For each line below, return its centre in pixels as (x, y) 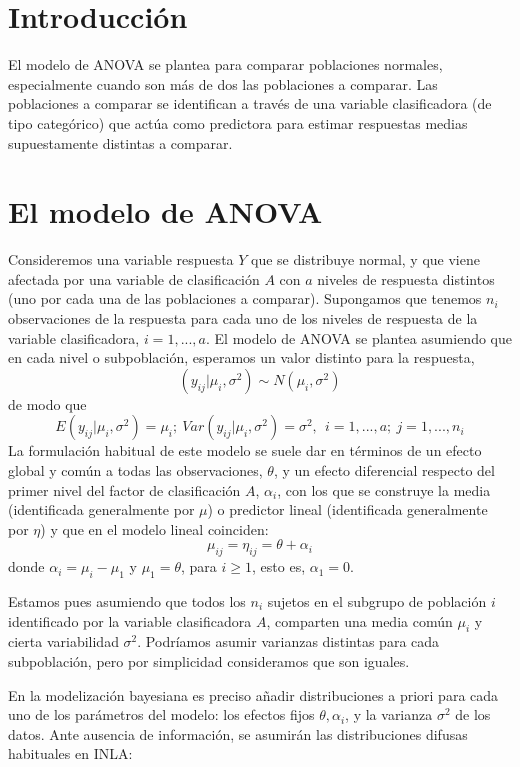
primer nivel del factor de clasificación (124, 489)
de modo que (47, 403)
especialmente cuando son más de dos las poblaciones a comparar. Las (223, 83)
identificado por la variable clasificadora (130, 620)
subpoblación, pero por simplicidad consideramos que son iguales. (209, 660)
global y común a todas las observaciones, (135, 469)
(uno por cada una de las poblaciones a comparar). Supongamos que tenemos (245, 298)
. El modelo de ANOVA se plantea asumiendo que (358, 337)
